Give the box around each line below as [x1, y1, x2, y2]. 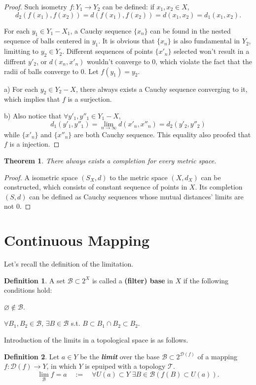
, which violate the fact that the [155, 56, 252, 66]
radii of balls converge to [4, 66, 79, 76]
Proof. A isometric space [4, 172, 78, 182]
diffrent [4, 56, 26, 66]
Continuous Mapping [4, 230, 150, 250]
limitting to [4, 46, 39, 56]
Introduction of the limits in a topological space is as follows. [4, 335, 188, 345]
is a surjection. [68, 94, 112, 104]
